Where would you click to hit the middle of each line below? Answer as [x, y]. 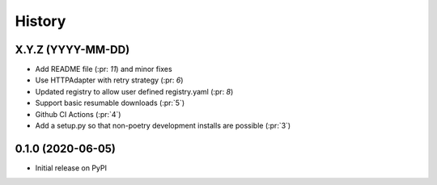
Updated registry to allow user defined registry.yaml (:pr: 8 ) [134, 91]
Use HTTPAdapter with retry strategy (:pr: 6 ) [109, 80]
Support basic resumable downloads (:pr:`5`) [110, 103]
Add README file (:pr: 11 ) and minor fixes [104, 69]
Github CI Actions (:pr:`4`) [78, 114]
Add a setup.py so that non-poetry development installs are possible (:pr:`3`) [163, 126]
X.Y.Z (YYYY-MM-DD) [72, 50]
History [40, 21]
